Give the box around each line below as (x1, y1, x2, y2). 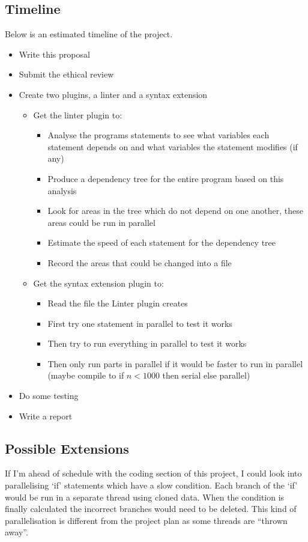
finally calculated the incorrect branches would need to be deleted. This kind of (5, 502, 297, 515)
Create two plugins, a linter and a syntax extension (19, 88, 208, 100)
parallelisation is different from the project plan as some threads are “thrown (5, 514, 288, 526)
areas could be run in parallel (47, 216, 156, 228)
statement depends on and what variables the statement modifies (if (47, 140, 298, 153)
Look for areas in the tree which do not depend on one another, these (47, 204, 303, 217)
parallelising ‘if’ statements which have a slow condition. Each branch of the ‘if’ (5, 479, 298, 492)
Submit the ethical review (19, 68, 114, 81)
